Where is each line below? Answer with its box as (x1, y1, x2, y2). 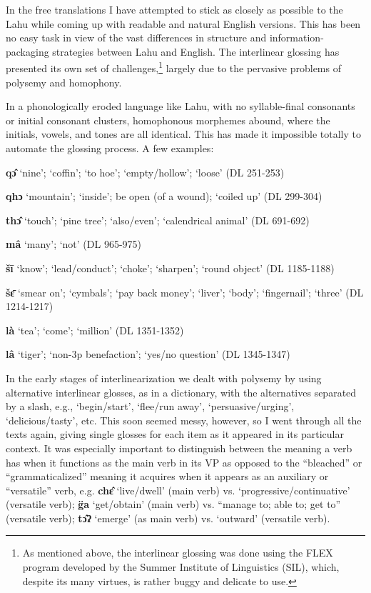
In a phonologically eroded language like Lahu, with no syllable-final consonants (6, 99, 355, 114)
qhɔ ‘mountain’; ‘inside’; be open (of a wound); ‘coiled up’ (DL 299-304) (6, 189, 322, 204)
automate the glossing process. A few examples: (6, 141, 214, 155)
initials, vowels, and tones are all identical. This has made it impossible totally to (6, 126, 361, 141)
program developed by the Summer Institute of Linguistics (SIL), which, (22, 559, 340, 574)
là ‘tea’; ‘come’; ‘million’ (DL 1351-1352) (6, 322, 184, 337)
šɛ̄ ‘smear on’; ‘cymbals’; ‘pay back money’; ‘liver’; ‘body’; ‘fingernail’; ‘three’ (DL (6, 284, 364, 299)
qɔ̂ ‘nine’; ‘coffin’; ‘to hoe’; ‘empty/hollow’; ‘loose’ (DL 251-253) (6, 164, 285, 179)
